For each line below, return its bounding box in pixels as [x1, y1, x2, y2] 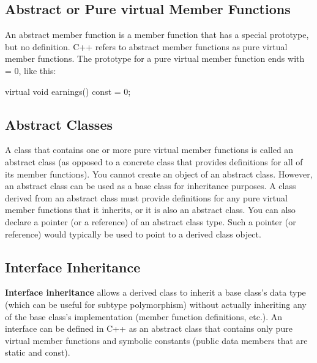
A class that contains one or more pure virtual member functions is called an [5, 143, 294, 156]
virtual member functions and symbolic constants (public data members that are [5, 334, 308, 346]
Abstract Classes [5, 114, 113, 133]
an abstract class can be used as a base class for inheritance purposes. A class [5, 179, 296, 192]
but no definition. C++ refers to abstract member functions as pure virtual [5, 40, 288, 53]
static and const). [5, 346, 70, 359]
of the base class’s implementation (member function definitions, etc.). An [5, 310, 283, 323]
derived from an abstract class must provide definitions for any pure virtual [5, 191, 288, 204]
